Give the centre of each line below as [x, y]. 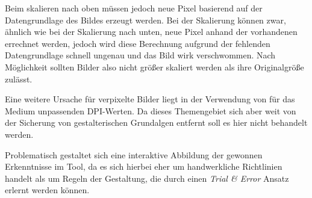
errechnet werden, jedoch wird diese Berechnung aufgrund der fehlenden [138, 43]
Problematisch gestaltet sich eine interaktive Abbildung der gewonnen [134, 154]
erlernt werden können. [47, 190]
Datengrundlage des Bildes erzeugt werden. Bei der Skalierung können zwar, [145, 20]
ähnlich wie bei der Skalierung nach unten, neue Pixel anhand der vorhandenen [151, 32]
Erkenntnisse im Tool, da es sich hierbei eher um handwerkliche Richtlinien [144, 166]
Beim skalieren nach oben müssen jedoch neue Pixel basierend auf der [134, 8]
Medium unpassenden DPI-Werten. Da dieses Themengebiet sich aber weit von [151, 110]
